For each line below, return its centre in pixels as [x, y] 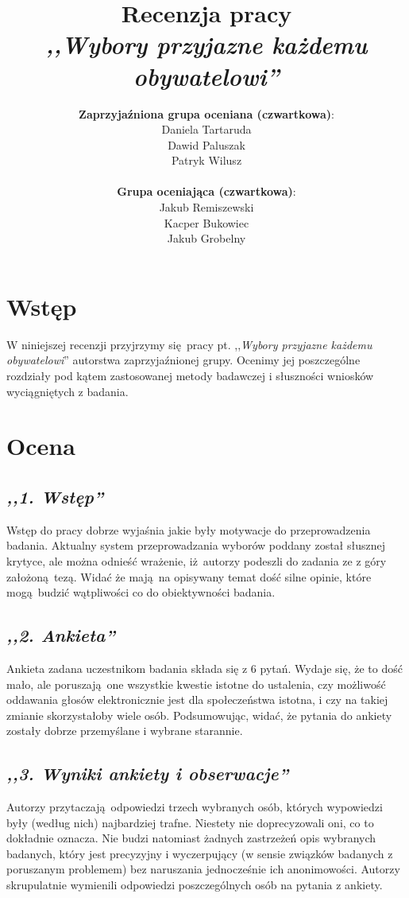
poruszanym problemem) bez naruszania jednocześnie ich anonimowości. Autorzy [203, 869]
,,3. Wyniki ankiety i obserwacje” [148, 774]
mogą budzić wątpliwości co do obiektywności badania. [141, 592]
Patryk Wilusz [206, 160]
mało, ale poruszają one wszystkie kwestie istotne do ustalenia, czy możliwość [196, 684]
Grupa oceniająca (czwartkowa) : [206, 191]
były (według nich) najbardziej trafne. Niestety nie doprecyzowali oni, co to [190, 822]
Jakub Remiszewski [206, 207]
